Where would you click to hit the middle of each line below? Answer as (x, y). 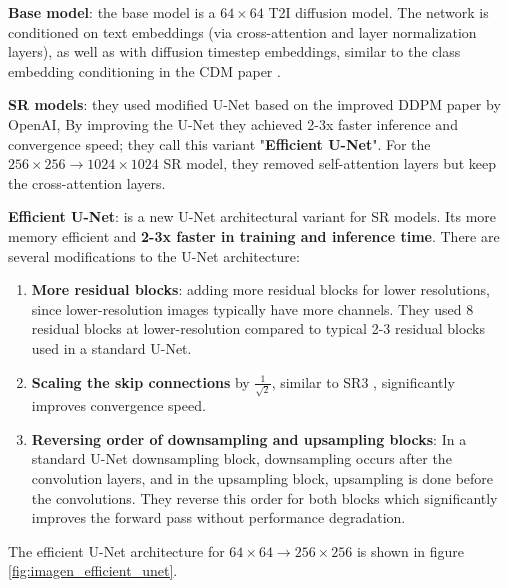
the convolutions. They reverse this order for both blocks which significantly (264, 497)
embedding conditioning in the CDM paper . (144, 70)
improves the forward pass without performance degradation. (218, 517)
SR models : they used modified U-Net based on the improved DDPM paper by (254, 104)
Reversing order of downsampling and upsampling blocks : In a (249, 438)
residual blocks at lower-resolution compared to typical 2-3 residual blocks (258, 328)
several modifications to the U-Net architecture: (154, 255)
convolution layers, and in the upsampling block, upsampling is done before (262, 477)
